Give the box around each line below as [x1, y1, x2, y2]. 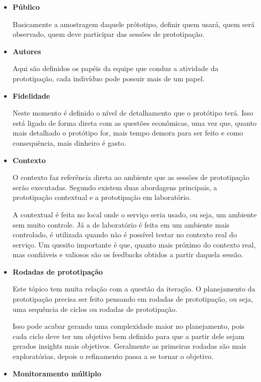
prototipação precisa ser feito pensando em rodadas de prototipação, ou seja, [12, 294, 253, 304]
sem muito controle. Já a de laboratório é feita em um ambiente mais [12, 219, 230, 230]
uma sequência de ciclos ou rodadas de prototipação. [12, 303, 178, 314]
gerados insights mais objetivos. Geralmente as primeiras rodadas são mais [12, 341, 247, 351]
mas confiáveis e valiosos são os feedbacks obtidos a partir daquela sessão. [12, 249, 244, 260]
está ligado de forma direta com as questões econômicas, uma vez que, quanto [12, 117, 257, 128]
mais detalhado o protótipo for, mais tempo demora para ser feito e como [12, 127, 243, 138]
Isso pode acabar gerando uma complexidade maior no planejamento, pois [12, 321, 245, 331]
